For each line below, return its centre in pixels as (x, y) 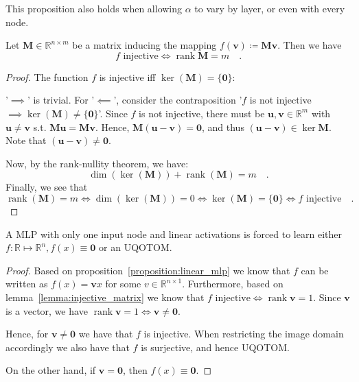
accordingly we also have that (68, 347)
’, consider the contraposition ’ (178, 100)
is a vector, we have (47, 310)
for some (123, 284)
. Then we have (310, 45)
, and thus (223, 127)
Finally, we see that (47, 187)
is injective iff (127, 76)
